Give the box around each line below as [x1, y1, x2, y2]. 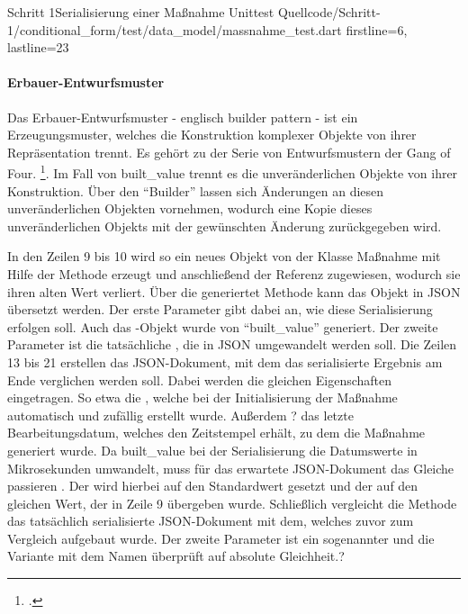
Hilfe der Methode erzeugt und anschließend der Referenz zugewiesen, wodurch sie [7, 264, 461, 283]
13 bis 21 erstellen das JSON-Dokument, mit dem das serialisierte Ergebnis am [7, 352, 443, 371]
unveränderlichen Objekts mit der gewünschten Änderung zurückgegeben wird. [7, 216, 442, 235]
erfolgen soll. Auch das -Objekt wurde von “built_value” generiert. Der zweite [7, 317, 438, 336]
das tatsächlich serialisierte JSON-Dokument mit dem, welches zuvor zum [7, 511, 414, 530]
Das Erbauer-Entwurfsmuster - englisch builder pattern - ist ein [7, 107, 358, 126]
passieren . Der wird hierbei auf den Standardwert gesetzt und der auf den [7, 476, 418, 495]
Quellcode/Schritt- [277, 3, 381, 21]
